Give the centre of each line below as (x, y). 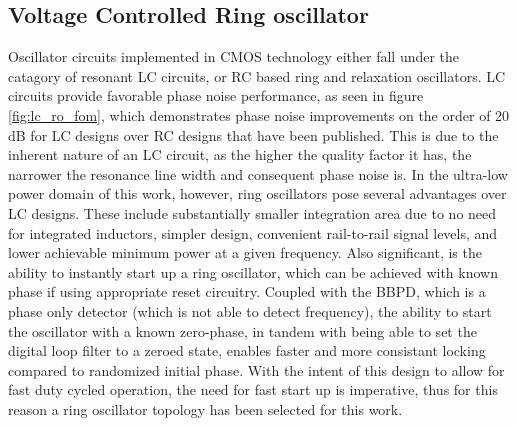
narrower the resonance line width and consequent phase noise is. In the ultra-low (258, 173)
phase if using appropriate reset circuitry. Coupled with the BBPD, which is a (247, 291)
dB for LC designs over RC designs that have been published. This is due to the (253, 134)
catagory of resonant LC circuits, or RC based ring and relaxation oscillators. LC (257, 75)
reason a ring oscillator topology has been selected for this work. (205, 408)
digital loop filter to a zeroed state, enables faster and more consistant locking (247, 350)
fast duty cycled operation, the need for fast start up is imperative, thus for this (253, 389)
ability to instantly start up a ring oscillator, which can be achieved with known (253, 271)
